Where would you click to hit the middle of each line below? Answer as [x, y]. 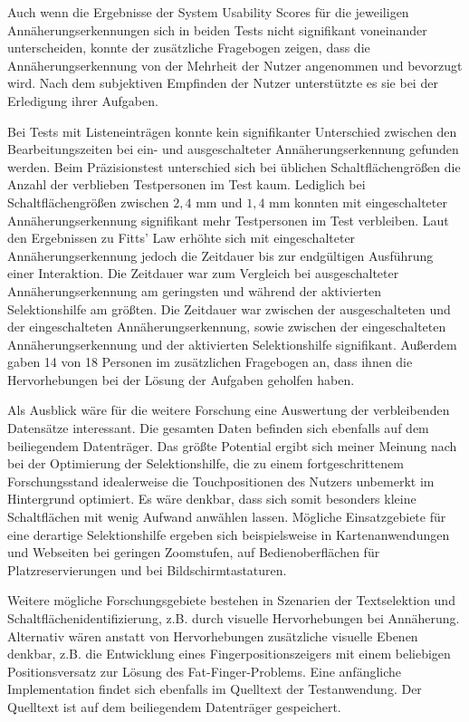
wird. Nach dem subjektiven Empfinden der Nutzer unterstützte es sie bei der [223, 83]
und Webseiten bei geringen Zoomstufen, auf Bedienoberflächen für [194, 552]
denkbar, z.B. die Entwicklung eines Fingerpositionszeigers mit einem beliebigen [229, 654]
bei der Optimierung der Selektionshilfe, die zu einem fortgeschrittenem [206, 463]
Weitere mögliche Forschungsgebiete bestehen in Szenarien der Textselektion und [231, 600]
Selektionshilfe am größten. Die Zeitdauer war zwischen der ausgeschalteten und [229, 308]
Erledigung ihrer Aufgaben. [83, 100]
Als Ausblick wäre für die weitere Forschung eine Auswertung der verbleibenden [229, 410]
